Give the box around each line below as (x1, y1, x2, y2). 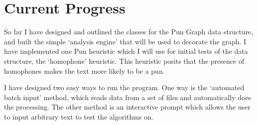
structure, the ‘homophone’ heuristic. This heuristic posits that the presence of (4, 55, 245, 66)
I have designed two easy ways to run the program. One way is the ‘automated (4, 82, 245, 93)
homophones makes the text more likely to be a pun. (4, 65, 165, 76)
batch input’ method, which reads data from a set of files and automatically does (4, 92, 252, 102)
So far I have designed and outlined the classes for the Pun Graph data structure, (4, 26, 254, 37)
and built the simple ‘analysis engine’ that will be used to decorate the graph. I (4, 36, 247, 46)
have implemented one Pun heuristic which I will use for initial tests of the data (4, 46, 248, 56)
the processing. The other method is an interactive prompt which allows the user (4, 102, 251, 112)
